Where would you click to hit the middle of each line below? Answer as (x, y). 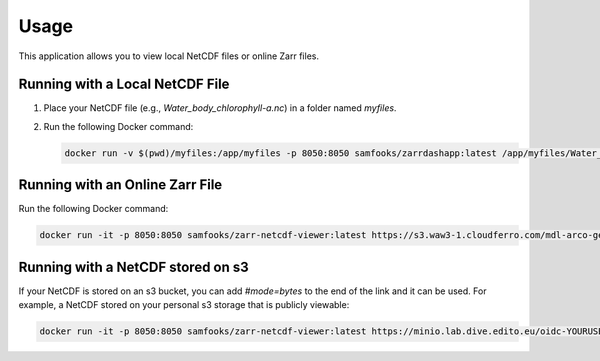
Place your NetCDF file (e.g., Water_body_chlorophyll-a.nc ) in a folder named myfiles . (220, 108)
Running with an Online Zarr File (120, 185)
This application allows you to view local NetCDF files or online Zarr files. (169, 56)
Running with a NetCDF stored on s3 (133, 266)
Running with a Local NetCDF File (124, 84)
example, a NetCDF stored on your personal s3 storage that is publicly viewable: (184, 305)
